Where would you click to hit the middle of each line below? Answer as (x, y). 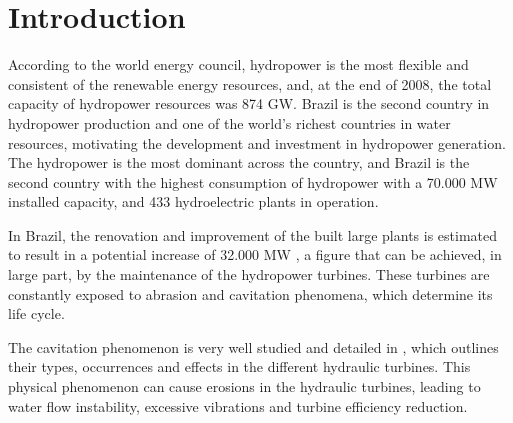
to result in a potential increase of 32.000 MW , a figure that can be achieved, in (255, 254)
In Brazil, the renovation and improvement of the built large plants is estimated (253, 234)
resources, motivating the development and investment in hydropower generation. (257, 142)
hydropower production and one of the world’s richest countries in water (229, 122)
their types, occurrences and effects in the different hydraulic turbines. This (239, 366)
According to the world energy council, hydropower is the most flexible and (238, 64)
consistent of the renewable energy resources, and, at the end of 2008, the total (250, 83)
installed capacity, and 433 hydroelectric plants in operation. (193, 201)
